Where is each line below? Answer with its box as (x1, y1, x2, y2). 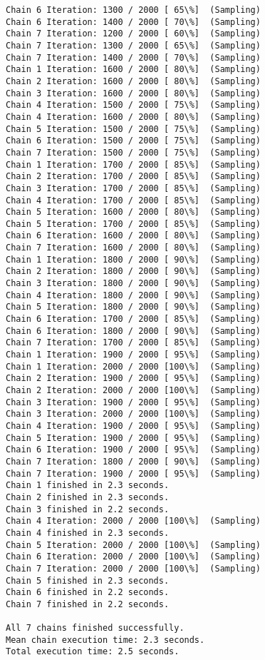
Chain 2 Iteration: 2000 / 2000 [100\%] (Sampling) (6, 385, 261, 395)
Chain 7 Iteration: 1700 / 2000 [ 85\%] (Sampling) (6, 337, 261, 348)
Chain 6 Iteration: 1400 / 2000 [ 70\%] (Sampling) (6, 16, 261, 27)
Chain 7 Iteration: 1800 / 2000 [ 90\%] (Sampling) (6, 456, 261, 467)
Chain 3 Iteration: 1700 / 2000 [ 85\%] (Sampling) (6, 183, 261, 193)
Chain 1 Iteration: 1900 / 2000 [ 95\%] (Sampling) (6, 350, 261, 360)
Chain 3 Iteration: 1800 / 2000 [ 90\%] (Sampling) (6, 278, 261, 289)
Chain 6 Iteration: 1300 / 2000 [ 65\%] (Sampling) (6, 5, 261, 15)
